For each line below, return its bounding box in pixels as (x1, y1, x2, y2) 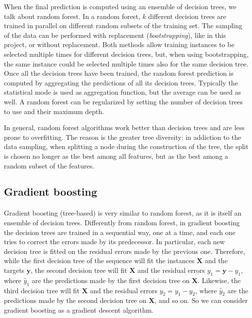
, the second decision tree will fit (31, 265, 127, 275)
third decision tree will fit (4, 285, 80, 295)
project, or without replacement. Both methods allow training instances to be (4, 39, 235, 50)
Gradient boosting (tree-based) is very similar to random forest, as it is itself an (4, 208, 242, 218)
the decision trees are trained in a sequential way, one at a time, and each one (4, 227, 235, 237)
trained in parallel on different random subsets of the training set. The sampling (4, 20, 242, 31)
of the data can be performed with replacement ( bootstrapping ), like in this (4, 30, 226, 40)
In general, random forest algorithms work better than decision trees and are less (4, 122, 245, 133)
